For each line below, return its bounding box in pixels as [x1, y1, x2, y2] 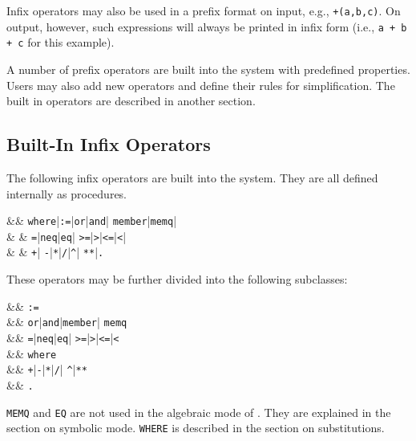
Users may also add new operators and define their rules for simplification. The [6, 76, 395, 93]
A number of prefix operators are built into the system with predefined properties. [6, 60, 410, 77]
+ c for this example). [6, 34, 115, 51]
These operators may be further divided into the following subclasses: [6, 271, 348, 288]
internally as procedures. [6, 185, 127, 202]
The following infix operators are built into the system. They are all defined [6, 169, 378, 186]
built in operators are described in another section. [6, 92, 256, 109]
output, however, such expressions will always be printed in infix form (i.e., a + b [6, 18, 407, 35]
